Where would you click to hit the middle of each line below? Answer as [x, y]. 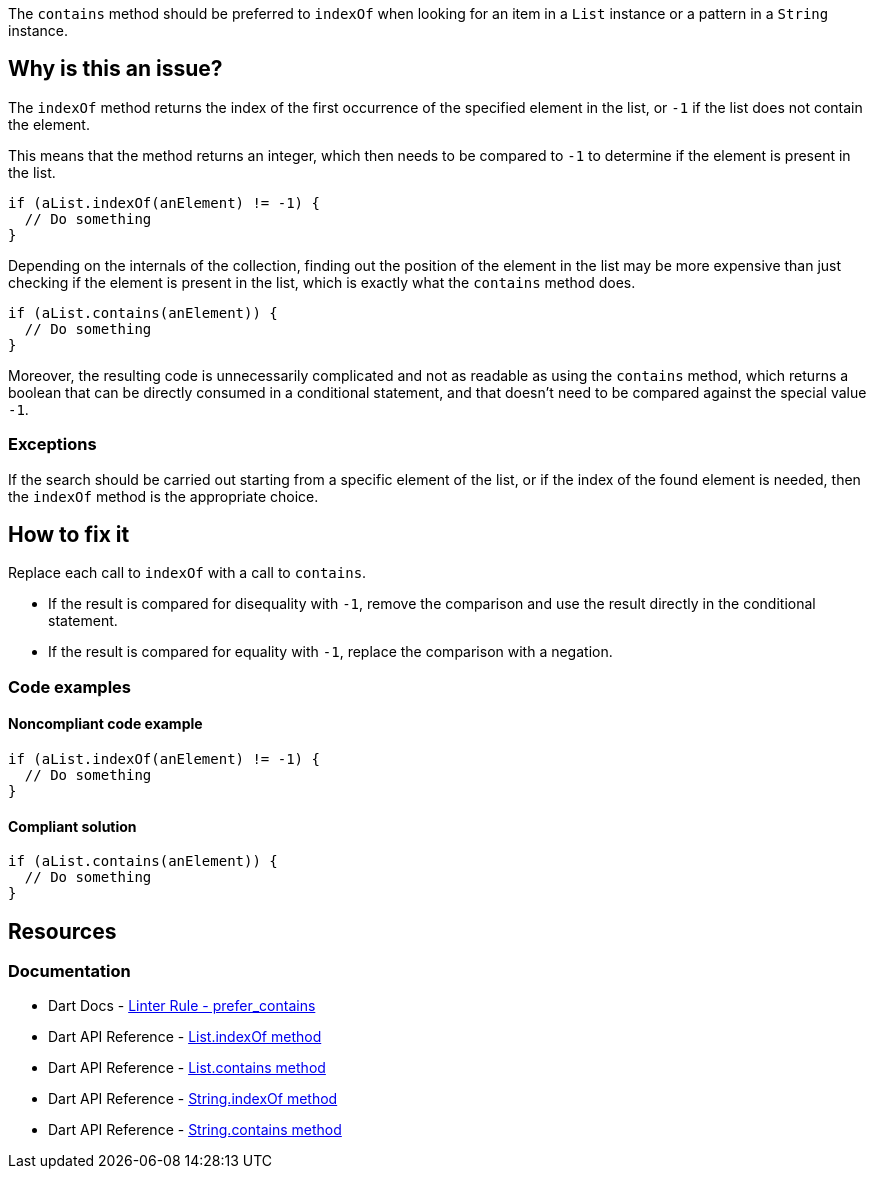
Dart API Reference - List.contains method [187, 1068]
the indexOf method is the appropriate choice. [163, 496]
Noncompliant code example [105, 724]
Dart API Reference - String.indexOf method [193, 1099]
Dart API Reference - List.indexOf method [185, 1037]
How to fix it [69, 535]
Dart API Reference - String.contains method [195, 1130]
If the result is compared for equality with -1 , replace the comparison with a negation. [330, 652]
